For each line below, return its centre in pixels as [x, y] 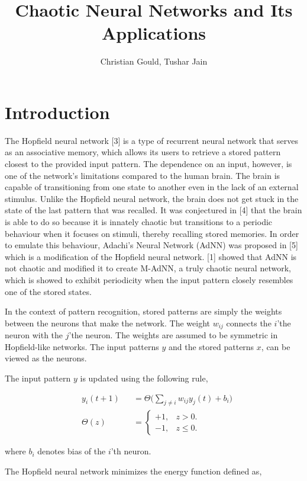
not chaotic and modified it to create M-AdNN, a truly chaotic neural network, [148, 268]
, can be [276, 346]
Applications [154, 33]
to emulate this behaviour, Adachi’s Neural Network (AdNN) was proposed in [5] [151, 245]
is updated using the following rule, [144, 378]
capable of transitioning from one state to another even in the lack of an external [152, 187]
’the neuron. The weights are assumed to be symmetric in [173, 335]
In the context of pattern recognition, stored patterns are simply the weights [143, 311]
